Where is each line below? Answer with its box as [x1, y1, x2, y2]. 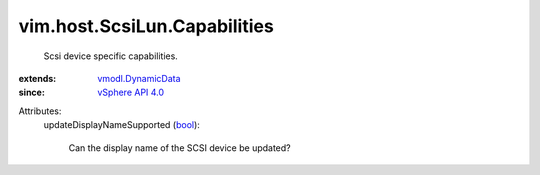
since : [18, 86, 45, 99]
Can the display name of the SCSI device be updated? [68, 141, 291, 154]
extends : [18, 72, 57, 84]
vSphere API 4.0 [97, 86, 165, 99]
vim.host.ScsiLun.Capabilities [18, 15, 274, 37]
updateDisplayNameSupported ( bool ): [43, 119, 200, 131]
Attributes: [18, 105, 62, 117]
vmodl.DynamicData [97, 72, 181, 84]
